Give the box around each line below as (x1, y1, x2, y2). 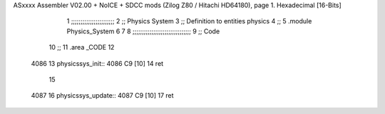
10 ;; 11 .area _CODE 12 (48, 43, 115, 52)
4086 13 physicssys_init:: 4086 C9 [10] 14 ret (31, 59, 164, 67)
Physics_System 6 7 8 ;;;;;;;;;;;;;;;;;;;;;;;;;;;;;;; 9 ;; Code (66, 27, 220, 35)
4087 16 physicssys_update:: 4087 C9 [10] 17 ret (31, 91, 174, 100)
